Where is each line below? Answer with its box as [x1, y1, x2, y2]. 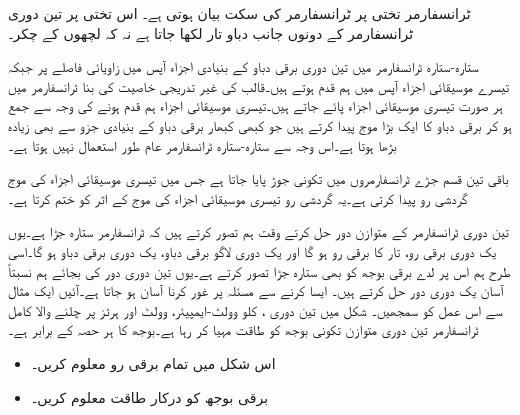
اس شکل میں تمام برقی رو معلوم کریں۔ [31, 352, 276, 373]
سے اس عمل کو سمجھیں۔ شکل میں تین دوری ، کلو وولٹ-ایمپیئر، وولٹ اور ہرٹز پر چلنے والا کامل [8, 299, 503, 320]
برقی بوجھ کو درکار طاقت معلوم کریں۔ [31, 386, 269, 407]
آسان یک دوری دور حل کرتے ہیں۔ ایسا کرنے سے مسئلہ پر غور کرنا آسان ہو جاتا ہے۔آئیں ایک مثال [8, 280, 504, 301]
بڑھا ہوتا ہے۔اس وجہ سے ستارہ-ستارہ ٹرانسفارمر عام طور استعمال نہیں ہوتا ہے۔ [8, 134, 397, 155]
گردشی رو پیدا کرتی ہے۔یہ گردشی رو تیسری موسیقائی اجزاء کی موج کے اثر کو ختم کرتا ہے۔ [8, 187, 468, 208]
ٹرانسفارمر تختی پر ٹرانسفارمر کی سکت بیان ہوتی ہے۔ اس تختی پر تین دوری [8, 3, 471, 23]
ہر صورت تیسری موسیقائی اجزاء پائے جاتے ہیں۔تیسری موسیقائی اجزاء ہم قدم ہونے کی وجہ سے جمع [8, 95, 503, 116]
